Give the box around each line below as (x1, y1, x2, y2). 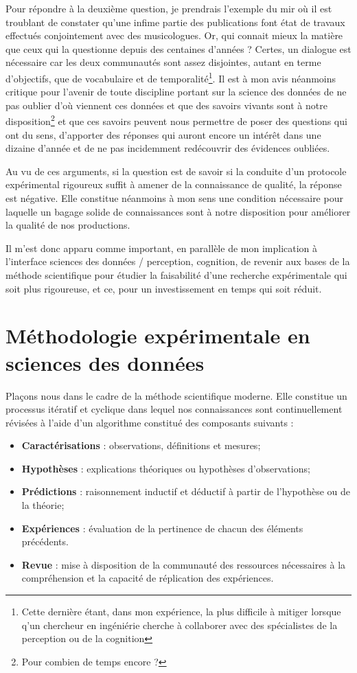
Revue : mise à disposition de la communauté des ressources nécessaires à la (21, 557, 346, 571)
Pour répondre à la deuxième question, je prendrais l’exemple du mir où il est (5, 1, 332, 15)
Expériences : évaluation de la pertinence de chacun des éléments (21, 521, 303, 535)
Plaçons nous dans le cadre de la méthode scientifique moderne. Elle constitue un (5, 388, 347, 402)
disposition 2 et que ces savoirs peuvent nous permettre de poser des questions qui (5, 112, 347, 128)
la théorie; (21, 498, 65, 512)
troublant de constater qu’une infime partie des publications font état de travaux (5, 14, 345, 29)
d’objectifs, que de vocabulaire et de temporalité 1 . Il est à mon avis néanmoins (5, 69, 336, 85)
